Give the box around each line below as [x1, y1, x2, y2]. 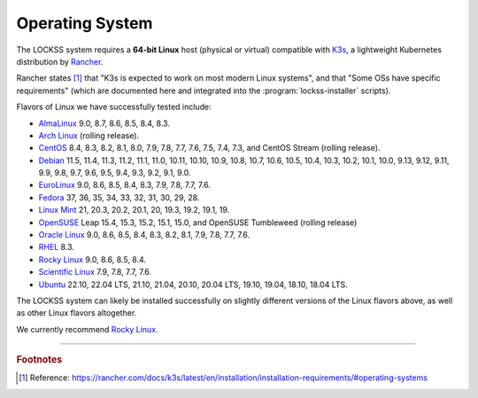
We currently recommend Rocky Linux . [16, 324, 158, 334]
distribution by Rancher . [16, 56, 104, 66]
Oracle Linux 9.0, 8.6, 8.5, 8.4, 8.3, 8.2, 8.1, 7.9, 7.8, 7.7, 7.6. [38, 230, 251, 240]
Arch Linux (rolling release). [38, 129, 140, 141]
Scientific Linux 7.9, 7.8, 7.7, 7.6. [38, 267, 152, 277]
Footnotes [16, 354, 63, 366]
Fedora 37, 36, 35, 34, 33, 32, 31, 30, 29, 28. [38, 191, 200, 203]
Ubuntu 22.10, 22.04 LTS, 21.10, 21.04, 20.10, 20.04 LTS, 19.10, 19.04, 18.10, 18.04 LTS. [38, 279, 349, 290]
